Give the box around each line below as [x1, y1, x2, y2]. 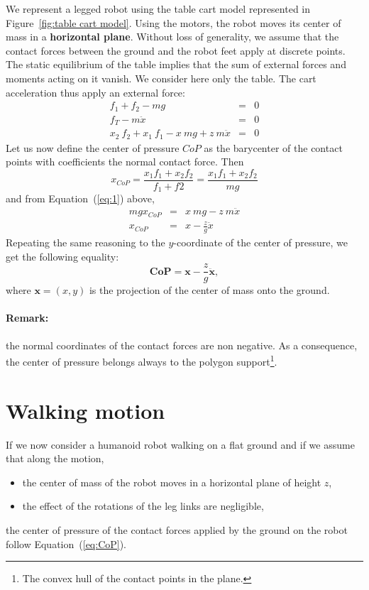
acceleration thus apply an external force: [6, 84, 185, 99]
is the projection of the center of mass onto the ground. [89, 283, 330, 297]
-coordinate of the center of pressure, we [173, 234, 348, 249]
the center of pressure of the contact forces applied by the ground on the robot [6, 522, 348, 537]
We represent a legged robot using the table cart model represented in [6, 1, 311, 16]
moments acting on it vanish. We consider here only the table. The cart [6, 70, 316, 85]
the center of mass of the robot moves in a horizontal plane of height [22, 474, 321, 489]
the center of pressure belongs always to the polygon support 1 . [6, 352, 277, 368]
